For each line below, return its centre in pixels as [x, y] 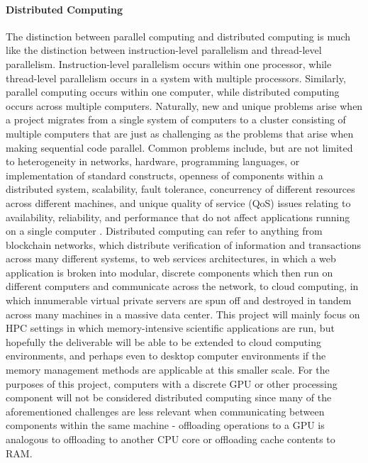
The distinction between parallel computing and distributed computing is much [178, 36]
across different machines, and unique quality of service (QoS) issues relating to [178, 202]
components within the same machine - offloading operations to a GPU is [165, 425]
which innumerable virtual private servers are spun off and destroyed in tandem [179, 300]
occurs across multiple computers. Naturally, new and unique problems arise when [184, 105]
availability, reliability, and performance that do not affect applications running [178, 217]
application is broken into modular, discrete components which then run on [169, 272]
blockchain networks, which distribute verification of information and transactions [184, 244]
